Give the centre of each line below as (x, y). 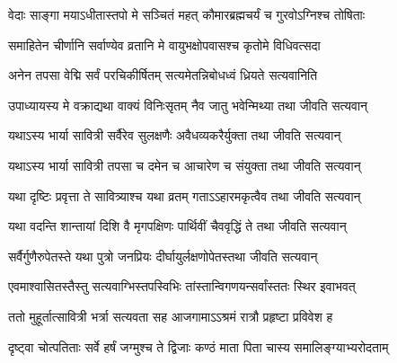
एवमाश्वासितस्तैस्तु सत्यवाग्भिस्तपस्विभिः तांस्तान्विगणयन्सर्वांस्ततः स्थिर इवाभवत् (182, 286)
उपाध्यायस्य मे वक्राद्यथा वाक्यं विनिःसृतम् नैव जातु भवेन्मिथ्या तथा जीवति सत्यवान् (188, 105)
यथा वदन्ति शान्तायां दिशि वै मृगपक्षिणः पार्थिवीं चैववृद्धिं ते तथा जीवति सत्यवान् (177, 226)
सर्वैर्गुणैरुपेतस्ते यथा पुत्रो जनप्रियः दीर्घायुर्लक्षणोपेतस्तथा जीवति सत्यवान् (163, 256)
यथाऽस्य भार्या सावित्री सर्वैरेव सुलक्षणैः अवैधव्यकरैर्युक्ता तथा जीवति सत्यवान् (175, 135)
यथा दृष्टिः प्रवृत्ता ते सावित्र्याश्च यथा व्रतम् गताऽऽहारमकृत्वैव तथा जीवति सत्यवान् (185, 195)
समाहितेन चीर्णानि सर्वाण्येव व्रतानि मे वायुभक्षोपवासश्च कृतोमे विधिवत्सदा (164, 44)
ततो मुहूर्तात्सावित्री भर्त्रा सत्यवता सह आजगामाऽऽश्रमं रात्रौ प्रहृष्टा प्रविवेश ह (171, 316)
